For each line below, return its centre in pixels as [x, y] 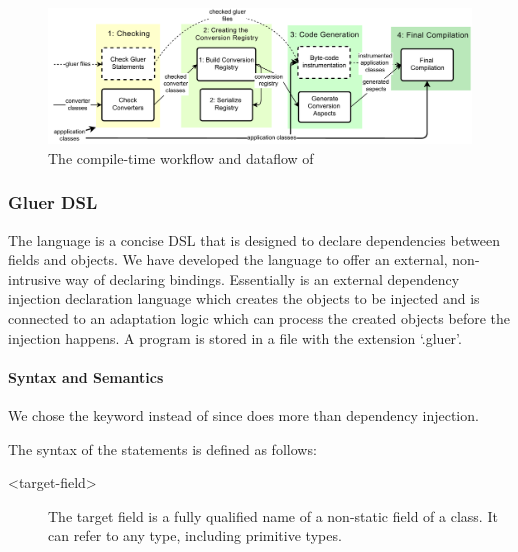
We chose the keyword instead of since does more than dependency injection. [243, 414]
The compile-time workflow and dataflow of [181, 157]
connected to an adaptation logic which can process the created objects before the [259, 318]
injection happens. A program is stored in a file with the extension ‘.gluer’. [235, 337]
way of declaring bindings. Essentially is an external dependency [262, 278]
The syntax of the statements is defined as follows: [162, 448]
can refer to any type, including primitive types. [195, 535]
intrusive [34, 278]
